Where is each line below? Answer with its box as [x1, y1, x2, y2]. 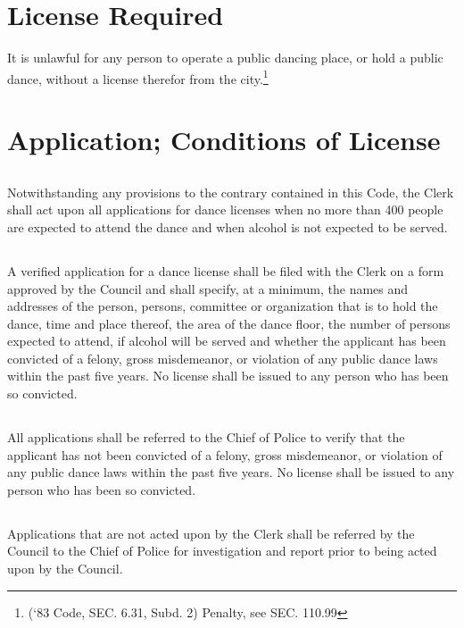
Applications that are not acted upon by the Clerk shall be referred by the [7, 523, 415, 542]
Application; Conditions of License [7, 121, 441, 158]
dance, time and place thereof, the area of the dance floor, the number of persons [7, 314, 451, 332]
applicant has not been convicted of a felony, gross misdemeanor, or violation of [7, 445, 443, 464]
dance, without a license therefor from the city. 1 [7, 66, 269, 88]
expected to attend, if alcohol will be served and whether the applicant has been [7, 331, 446, 350]
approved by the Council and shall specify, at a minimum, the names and [7, 279, 409, 297]
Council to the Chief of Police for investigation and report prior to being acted [7, 541, 437, 560]
